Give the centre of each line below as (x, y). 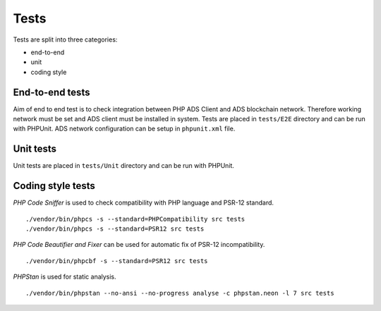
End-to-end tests (52, 92)
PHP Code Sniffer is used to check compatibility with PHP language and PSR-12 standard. (144, 203)
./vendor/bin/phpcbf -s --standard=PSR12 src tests (117, 261)
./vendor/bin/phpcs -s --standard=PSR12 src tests (115, 229)
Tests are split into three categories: (65, 39)
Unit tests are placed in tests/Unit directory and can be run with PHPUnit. (123, 166)
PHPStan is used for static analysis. (65, 277)
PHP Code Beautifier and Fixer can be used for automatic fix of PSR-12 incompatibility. (139, 245)
